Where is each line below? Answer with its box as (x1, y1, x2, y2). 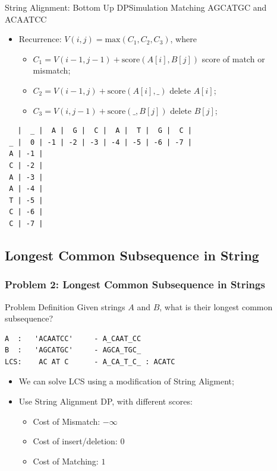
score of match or (202, 52, 265, 65)
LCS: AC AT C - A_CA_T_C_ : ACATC (5, 357, 175, 366)
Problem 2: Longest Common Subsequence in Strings (5, 277, 265, 292)
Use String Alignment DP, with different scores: (18, 395, 193, 408)
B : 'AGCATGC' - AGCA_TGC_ (5, 346, 141, 355)
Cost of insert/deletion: (33, 435, 118, 447)
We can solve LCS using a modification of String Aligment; (18, 375, 234, 387)
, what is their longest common (159, 300, 273, 313)
